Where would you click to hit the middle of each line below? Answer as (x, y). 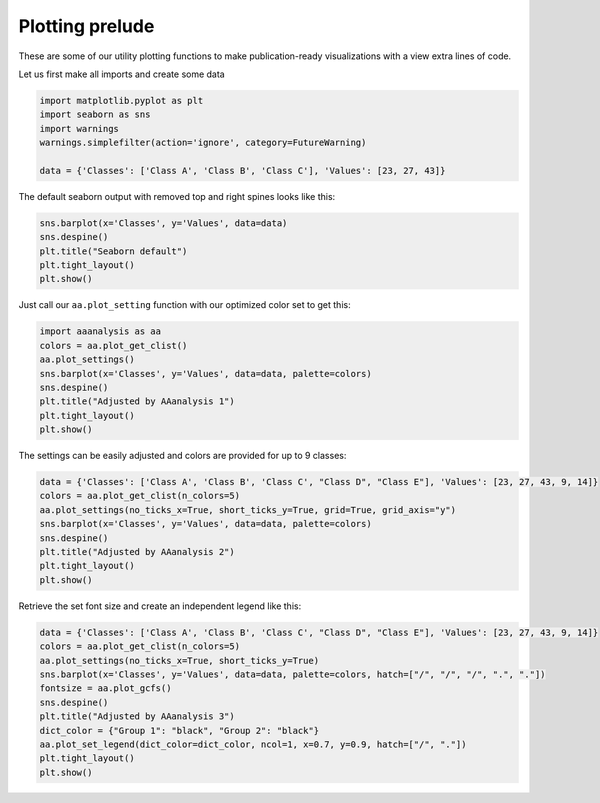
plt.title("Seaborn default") (113, 251)
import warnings (79, 128)
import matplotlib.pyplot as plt (121, 100)
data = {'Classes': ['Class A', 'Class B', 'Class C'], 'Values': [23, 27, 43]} (242, 170)
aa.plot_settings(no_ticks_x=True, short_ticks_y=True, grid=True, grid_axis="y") (248, 509)
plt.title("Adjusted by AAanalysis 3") (137, 716)
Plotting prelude (86, 26)
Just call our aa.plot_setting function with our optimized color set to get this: (184, 305)
